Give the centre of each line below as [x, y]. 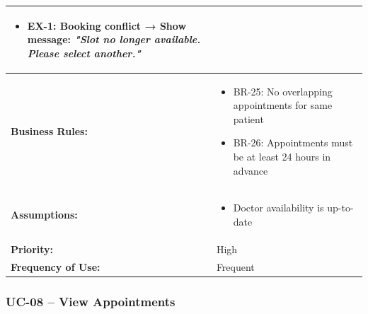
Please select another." [84, 53]
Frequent [235, 266]
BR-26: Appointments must [293, 143]
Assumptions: [44, 215]
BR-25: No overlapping [283, 91]
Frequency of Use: [56, 266]
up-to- [340, 208]
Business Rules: [49, 130]
